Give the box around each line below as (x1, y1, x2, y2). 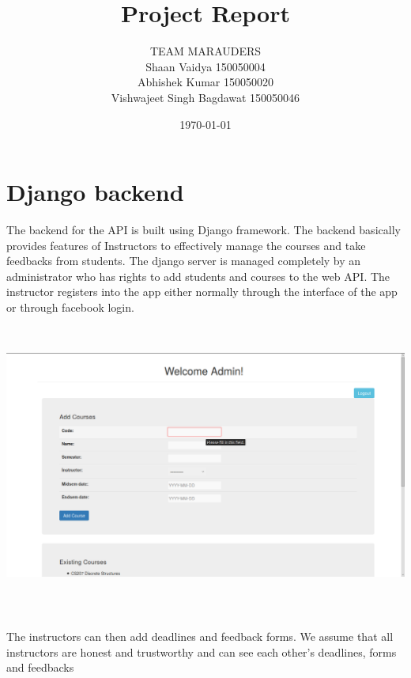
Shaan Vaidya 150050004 (145, 58, 266, 74)
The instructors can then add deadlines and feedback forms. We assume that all (6, 628, 394, 645)
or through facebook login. (6, 299, 134, 315)
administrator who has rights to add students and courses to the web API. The (6, 267, 390, 284)
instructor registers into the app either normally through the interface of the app (6, 283, 398, 300)
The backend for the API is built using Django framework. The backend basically (6, 222, 401, 238)
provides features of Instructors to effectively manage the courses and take (6, 237, 366, 253)
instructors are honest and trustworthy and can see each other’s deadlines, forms (6, 643, 397, 660)
